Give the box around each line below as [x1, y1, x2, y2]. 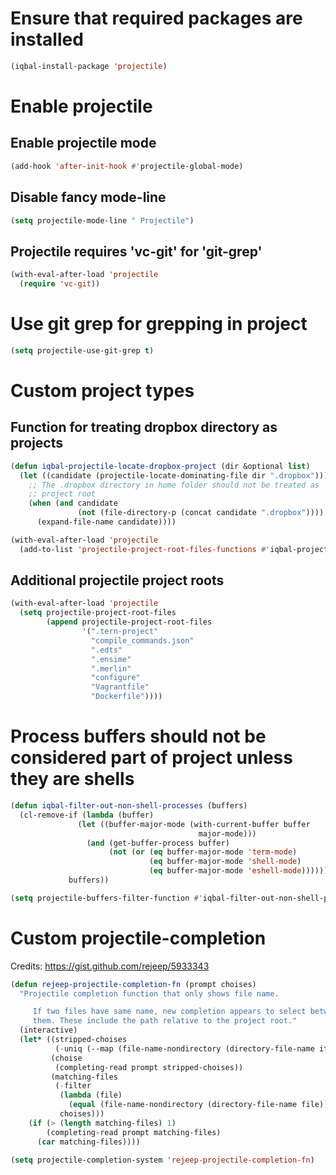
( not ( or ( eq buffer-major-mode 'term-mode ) [108, 847, 298, 857]
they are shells [10, 768, 135, 791]
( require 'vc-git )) [19, 279, 101, 289]
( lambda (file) [59, 1090, 123, 1101]
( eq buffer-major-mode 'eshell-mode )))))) [148, 866, 329, 876]
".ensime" [90, 654, 132, 664]
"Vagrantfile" [90, 682, 150, 692]
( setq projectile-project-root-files [19, 608, 177, 618]
